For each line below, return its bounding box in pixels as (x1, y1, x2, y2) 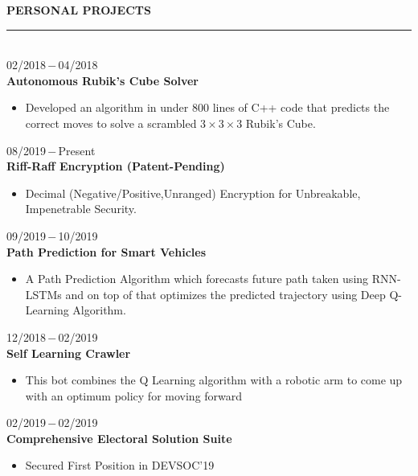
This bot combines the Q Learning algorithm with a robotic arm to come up (25, 371, 403, 388)
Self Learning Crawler (6, 344, 131, 361)
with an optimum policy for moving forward (25, 387, 243, 404)
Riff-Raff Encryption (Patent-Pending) (6, 158, 225, 174)
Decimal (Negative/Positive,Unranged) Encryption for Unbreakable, (25, 184, 361, 201)
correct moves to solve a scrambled (25, 114, 197, 131)
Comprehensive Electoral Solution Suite (6, 429, 232, 446)
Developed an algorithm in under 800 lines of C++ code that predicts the (25, 99, 390, 116)
